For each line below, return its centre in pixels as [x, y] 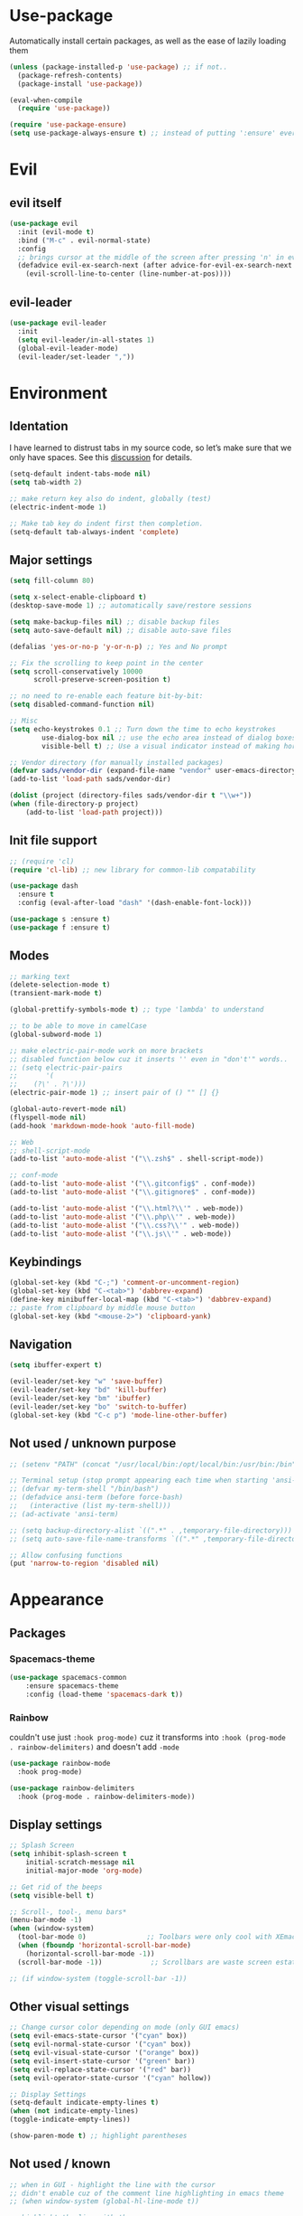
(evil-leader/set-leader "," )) [76, 357]
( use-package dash [44, 886]
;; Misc [24, 721]
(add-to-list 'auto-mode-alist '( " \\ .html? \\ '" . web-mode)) [127, 1208]
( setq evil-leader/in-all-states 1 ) [86, 340]
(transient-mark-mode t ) [56, 994]
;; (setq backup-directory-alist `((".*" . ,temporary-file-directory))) [151, 1530]
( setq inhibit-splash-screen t [68, 1854]
